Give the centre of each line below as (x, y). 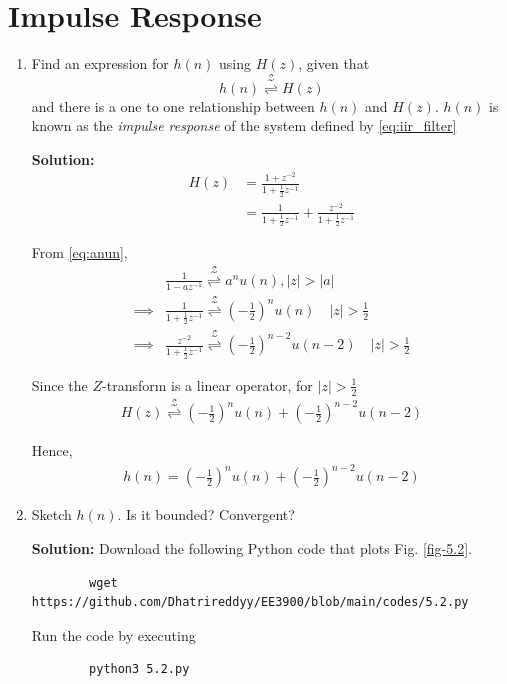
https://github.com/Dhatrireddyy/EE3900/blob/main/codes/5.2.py (250, 602)
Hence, (52, 450)
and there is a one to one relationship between (173, 105)
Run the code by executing (113, 634)
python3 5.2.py (139, 669)
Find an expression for (100, 63)
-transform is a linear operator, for (207, 384)
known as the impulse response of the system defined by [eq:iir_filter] (244, 125)
